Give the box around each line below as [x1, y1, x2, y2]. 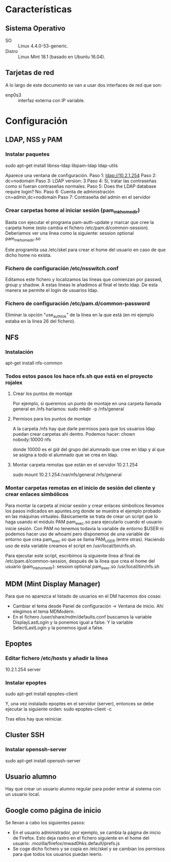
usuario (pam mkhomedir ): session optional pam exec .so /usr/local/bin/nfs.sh [5, 563, 159, 571]
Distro [5, 48, 18, 54]
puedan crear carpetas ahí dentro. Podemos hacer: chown [12, 431, 136, 437]
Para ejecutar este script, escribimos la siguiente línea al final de [5, 553, 140, 559]
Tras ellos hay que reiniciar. [5, 716, 63, 722]
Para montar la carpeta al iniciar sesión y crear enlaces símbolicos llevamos [5, 502, 164, 508]
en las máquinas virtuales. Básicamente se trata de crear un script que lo [5, 513, 158, 519]
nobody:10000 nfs [12, 436, 51, 442]
